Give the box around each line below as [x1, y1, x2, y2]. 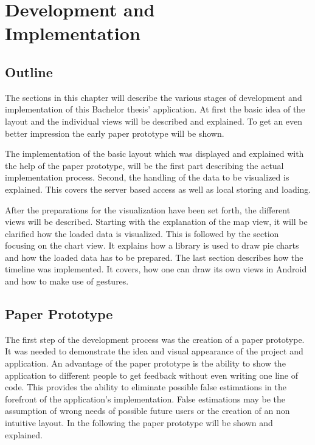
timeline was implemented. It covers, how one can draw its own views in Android [5, 263, 307, 275]
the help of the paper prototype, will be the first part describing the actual [5, 159, 284, 171]
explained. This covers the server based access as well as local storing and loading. [5, 182, 311, 195]
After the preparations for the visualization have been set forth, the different [5, 203, 291, 216]
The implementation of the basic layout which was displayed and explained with [5, 147, 304, 160]
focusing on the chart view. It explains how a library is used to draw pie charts [5, 239, 299, 252]
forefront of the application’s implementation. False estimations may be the [5, 392, 286, 405]
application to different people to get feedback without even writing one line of [5, 368, 298, 381]
